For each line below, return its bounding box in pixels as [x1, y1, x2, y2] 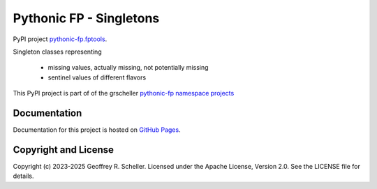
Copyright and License [13, 144, 114, 156]
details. [13, 172, 34, 181]
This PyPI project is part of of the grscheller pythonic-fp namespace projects [13, 89, 235, 98]
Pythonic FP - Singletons [13, 10, 160, 26]
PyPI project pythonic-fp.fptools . [13, 35, 108, 43]
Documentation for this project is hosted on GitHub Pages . [13, 126, 181, 134]
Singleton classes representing [13, 47, 102, 56]
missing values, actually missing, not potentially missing [47, 63, 209, 72]
